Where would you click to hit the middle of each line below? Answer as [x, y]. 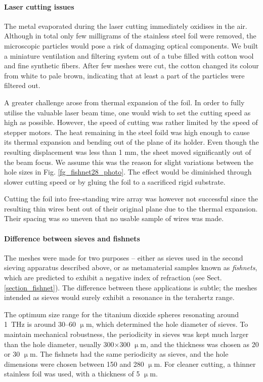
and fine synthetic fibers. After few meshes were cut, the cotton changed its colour [131, 66]
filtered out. [22, 85]
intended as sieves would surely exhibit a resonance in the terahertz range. [119, 297]
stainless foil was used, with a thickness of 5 [72, 374]
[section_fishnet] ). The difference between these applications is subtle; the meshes [131, 287]
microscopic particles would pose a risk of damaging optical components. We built [131, 45]
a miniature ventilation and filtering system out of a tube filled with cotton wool [129, 55]
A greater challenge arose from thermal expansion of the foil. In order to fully [124, 102]
